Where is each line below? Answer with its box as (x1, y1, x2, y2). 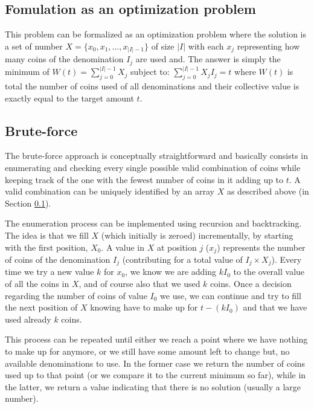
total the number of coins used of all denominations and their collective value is (5, 80, 300, 92)
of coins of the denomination (5, 253, 111, 265)
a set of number (5, 39, 63, 52)
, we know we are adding (125, 265, 217, 278)
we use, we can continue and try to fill (160, 289, 301, 301)
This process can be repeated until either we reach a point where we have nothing (5, 333, 308, 346)
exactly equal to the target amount (5, 91, 134, 104)
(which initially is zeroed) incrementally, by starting (101, 228, 293, 241)
